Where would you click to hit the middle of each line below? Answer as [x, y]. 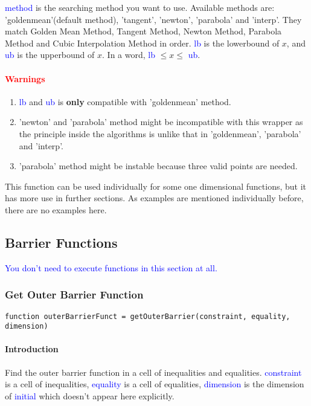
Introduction [32, 349]
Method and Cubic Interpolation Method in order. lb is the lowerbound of [142, 43]
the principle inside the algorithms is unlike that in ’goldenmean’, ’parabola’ [160, 133]
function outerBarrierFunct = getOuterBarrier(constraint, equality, [148, 316]
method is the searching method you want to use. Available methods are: [140, 7]
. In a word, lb [129, 55]
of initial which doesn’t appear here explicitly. [90, 395]
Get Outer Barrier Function [74, 295]
